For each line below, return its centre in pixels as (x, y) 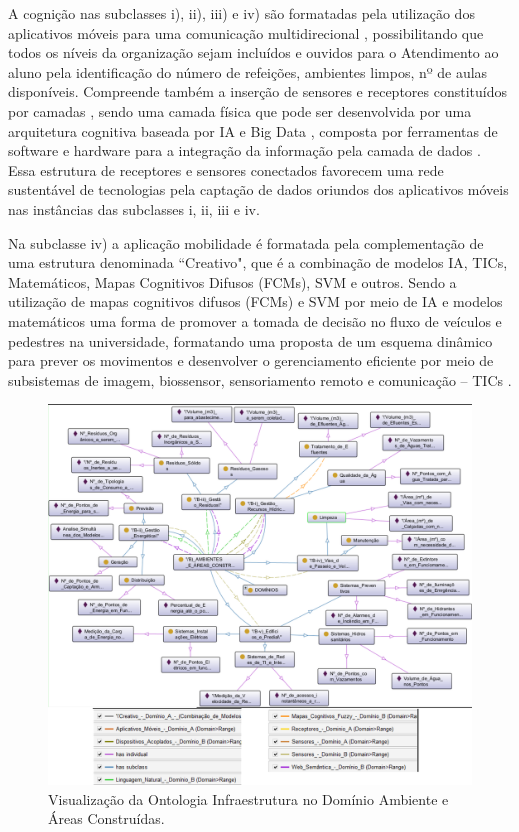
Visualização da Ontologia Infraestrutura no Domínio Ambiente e (248, 798)
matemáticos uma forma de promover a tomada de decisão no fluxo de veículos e (255, 320)
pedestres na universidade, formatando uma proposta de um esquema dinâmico (250, 340)
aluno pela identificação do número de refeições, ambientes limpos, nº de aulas (248, 71)
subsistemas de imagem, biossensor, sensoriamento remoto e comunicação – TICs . (260, 379)
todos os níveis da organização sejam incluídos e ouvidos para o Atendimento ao (253, 52)
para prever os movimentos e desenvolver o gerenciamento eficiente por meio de (251, 360)
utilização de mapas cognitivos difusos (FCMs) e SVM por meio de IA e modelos (255, 301)
